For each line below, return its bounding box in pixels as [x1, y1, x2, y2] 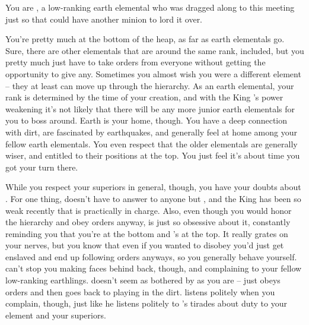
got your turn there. [5, 160, 78, 173]
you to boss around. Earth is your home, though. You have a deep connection [5, 114, 288, 127]
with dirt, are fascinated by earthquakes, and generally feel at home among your [5, 125, 297, 138]
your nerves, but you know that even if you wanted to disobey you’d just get [5, 239, 284, 251]
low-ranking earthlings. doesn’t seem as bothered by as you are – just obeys [5, 274, 281, 286]
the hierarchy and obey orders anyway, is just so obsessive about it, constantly [5, 216, 291, 228]
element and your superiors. [5, 308, 106, 321]
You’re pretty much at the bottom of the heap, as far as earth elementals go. [5, 33, 285, 45]
